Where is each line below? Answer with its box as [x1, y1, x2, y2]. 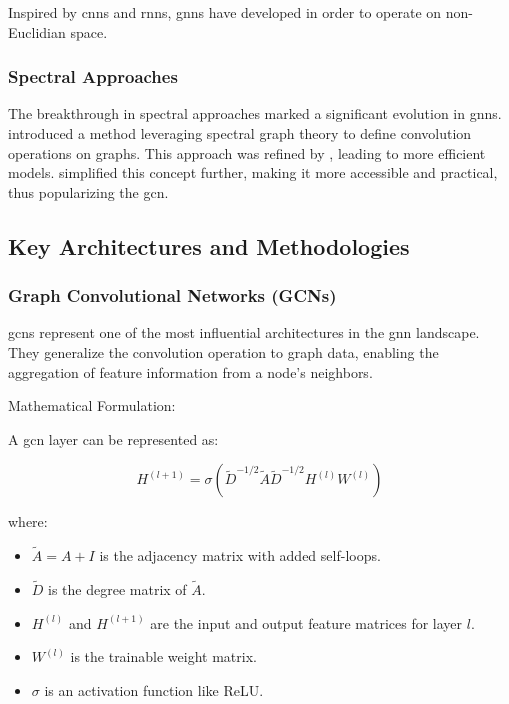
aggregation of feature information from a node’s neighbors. [8, 361, 373, 382]
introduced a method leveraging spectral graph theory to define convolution [8, 123, 472, 143]
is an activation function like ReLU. [44, 679, 264, 700]
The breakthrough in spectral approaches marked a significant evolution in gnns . [8, 103, 502, 124]
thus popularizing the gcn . [8, 181, 169, 202]
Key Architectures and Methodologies [8, 230, 410, 261]
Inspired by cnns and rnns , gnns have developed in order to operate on [8, 2, 442, 22]
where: [8, 511, 48, 532]
